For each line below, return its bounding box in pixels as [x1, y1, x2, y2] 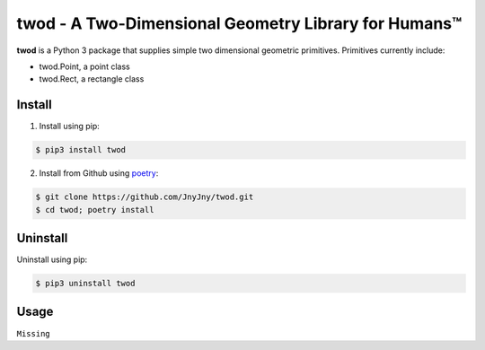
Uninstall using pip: [16, 254, 88, 265]
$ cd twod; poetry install [35, 205, 154, 214]
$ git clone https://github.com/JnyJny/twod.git [35, 192, 254, 202]
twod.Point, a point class [39, 61, 130, 72]
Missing [16, 328, 51, 338]
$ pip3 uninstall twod [35, 278, 136, 289]
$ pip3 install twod [35, 144, 126, 155]
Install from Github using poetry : [39, 168, 159, 179]
